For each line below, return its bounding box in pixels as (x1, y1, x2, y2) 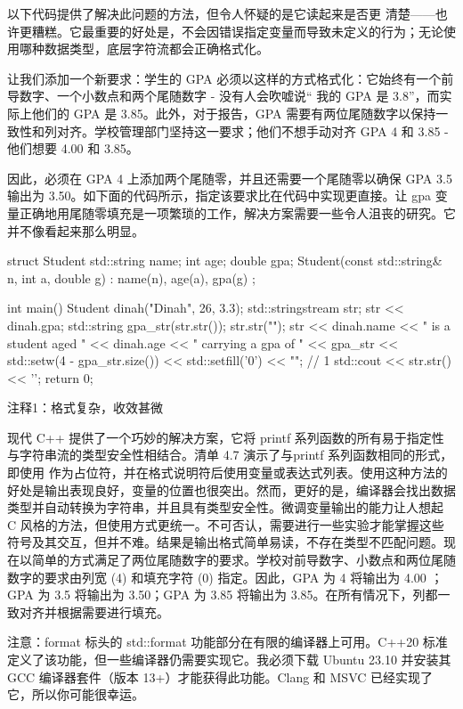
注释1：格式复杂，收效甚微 (7, 398, 163, 417)
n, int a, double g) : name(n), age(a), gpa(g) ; (7, 268, 256, 287)
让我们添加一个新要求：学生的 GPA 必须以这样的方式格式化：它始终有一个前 (7, 69, 454, 87)
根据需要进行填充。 (56, 602, 169, 621)
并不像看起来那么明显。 (7, 221, 144, 240)
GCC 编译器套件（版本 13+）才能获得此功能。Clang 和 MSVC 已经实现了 (7, 667, 434, 686)
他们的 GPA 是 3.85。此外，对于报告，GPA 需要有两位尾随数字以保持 (31, 103, 436, 122)
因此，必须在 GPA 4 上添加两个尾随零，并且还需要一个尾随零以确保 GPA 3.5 (7, 168, 452, 187)
